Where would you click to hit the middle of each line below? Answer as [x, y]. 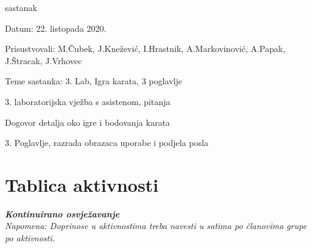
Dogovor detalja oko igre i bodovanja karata [87, 122]
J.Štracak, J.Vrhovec [43, 60]
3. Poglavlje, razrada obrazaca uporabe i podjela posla [107, 143]
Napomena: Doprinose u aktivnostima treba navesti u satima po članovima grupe [156, 226]
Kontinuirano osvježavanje [62, 213]
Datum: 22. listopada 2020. [56, 28]
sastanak [21, 7]
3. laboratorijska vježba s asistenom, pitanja [88, 101]
